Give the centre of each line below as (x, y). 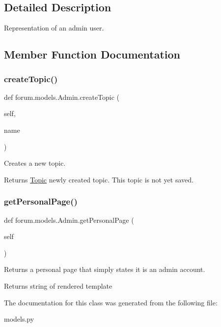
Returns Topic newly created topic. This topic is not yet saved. (99, 179)
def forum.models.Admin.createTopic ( (62, 97)
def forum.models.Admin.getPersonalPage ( (69, 220)
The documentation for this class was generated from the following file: (111, 302)
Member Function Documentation (92, 54)
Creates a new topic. (35, 163)
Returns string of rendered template (58, 285)
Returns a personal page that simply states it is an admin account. (105, 269)
